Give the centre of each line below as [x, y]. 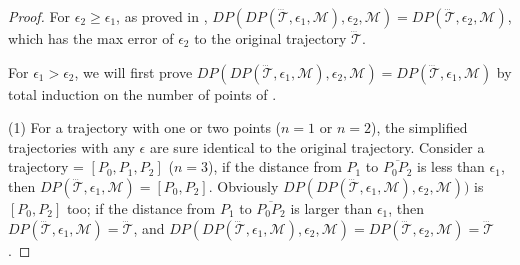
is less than [451, 166]
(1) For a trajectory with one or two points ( [145, 127]
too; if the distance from [141, 207]
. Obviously [243, 185]
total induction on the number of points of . [142, 93]
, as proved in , [162, 16]
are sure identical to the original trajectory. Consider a [317, 146]
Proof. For [39, 16]
